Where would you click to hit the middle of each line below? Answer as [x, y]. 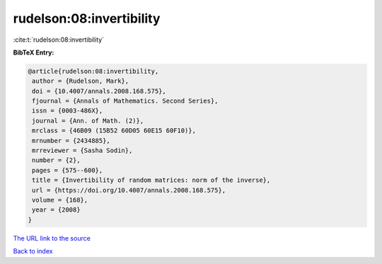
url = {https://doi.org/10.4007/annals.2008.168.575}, [129, 190]
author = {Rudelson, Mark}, [81, 81]
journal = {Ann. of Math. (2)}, [88, 121]
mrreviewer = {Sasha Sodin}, [82, 151]
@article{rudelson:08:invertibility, [93, 71]
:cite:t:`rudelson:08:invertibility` [59, 40]
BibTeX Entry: [34, 52]
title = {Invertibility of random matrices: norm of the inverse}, [151, 180]
